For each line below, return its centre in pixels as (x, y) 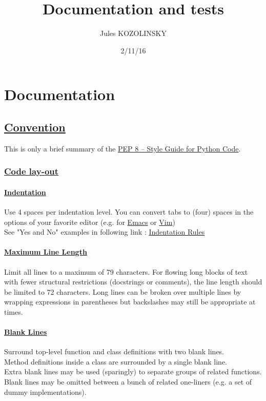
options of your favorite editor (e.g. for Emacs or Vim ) (90, 222)
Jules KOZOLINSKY (133, 33)
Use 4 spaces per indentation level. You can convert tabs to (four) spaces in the (129, 211)
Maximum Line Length (46, 252)
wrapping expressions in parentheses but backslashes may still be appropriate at (130, 302)
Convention (35, 127)
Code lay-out (32, 171)
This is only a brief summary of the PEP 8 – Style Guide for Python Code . (122, 148)
